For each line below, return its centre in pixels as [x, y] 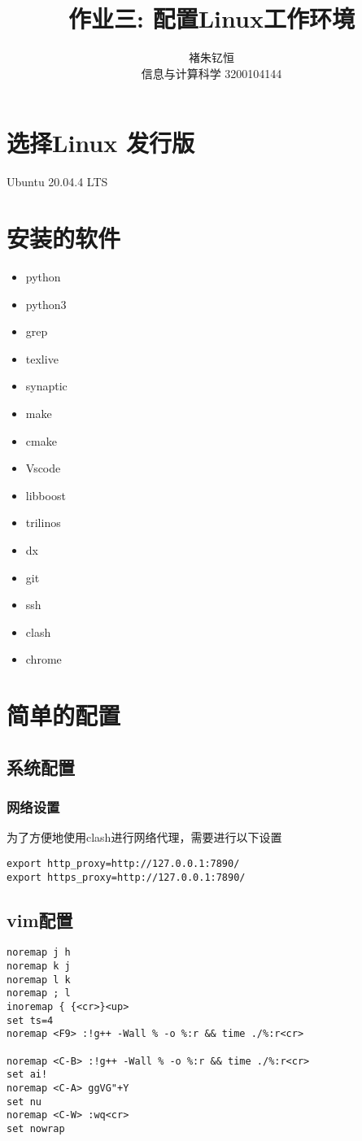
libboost [46, 495]
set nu [24, 1102]
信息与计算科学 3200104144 [212, 73]
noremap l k [39, 980]
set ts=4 [30, 1020]
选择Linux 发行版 [100, 143]
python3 [46, 304]
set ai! [27, 1075]
